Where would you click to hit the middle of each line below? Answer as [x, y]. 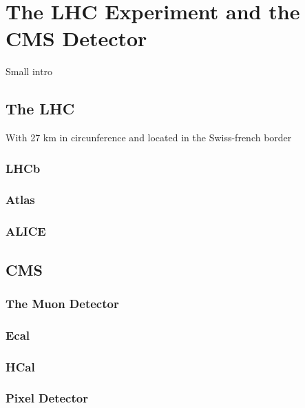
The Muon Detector [62, 303]
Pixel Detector [47, 398]
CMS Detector [76, 38]
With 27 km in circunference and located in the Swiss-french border [149, 137]
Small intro [29, 71]
